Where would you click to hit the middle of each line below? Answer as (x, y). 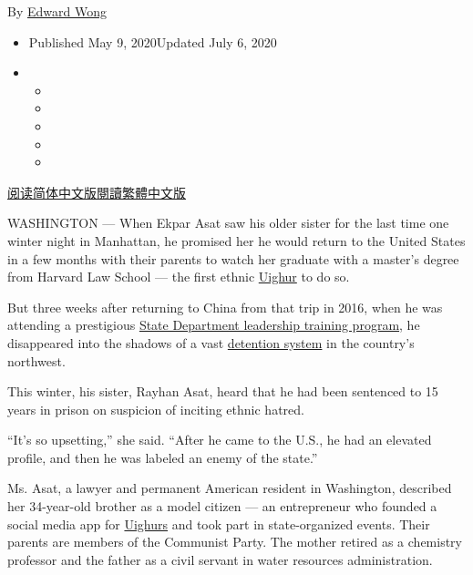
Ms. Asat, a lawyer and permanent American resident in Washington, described (230, 488)
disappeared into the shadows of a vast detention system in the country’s (211, 342)
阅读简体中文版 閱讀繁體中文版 (97, 192)
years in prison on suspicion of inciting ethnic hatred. (156, 409)
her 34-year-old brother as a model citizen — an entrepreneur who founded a (222, 506)
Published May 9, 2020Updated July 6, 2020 (153, 41)
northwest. (36, 360)
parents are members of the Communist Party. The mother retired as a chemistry (235, 542)
